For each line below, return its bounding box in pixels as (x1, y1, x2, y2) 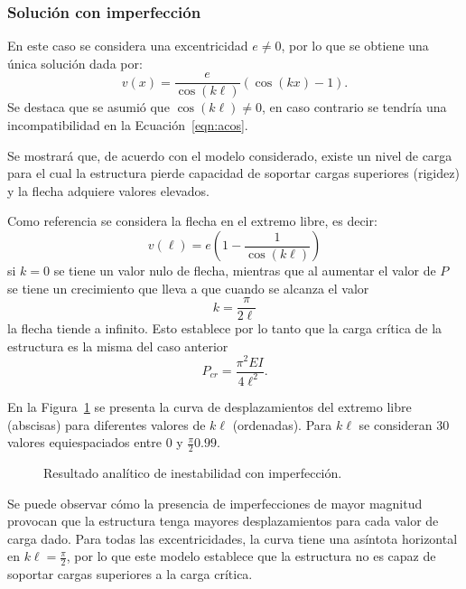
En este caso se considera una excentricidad (7, 36, 248, 55)
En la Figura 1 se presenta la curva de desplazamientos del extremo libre (7, 397, 412, 416)
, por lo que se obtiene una (281, 36, 429, 55)
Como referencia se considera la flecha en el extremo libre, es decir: (7, 211, 377, 230)
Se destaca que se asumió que (7, 98, 170, 117)
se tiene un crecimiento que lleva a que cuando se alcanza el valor (7, 278, 369, 297)
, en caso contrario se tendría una (262, 98, 447, 117)
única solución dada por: (7, 53, 143, 72)
